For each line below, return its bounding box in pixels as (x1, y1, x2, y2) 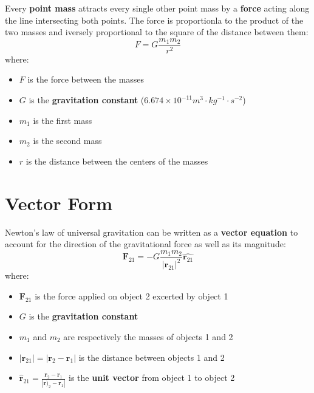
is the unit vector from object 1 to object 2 (69, 371, 235, 384)
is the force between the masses (27, 73, 145, 86)
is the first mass (33, 114, 92, 126)
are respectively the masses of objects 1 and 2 (63, 330, 233, 343)
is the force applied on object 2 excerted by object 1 (35, 289, 228, 302)
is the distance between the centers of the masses (26, 154, 208, 167)
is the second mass (33, 134, 102, 147)
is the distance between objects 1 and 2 (78, 350, 225, 363)
